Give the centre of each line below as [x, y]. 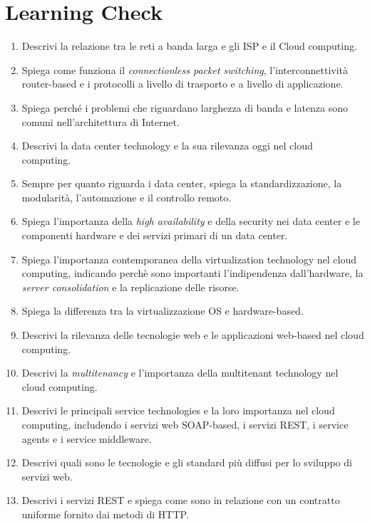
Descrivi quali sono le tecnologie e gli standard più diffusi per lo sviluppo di [187, 462]
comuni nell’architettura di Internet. [101, 121]
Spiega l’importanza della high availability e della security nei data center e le [191, 221]
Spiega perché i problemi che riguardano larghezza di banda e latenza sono [185, 107]
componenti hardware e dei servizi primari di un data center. [155, 235]
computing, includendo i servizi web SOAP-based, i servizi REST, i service [185, 424]
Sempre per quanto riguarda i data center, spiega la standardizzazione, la [182, 183]
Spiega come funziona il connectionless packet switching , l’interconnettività [185, 69]
